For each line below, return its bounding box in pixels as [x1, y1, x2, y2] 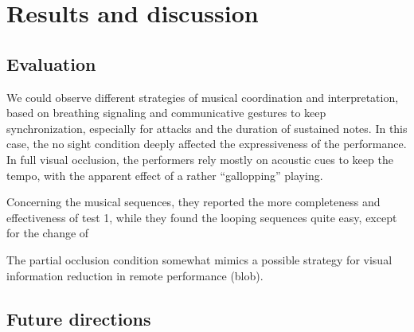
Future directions [6, 306, 151, 330]
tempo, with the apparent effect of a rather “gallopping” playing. [6, 166, 323, 183]
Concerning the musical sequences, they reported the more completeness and [6, 193, 381, 210]
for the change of [6, 225, 89, 241]
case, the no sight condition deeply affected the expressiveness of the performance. [6, 135, 407, 152]
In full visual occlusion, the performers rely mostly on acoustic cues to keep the [6, 150, 393, 167]
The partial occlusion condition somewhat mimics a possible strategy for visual [6, 251, 393, 268]
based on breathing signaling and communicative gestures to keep [6, 104, 326, 121]
